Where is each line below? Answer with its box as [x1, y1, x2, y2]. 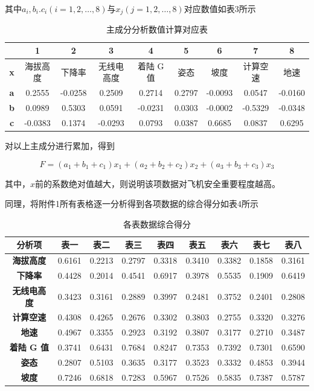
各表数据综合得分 [123, 217, 191, 230]
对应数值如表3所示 [184, 2, 256, 14]
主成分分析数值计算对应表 [106, 23, 208, 36]
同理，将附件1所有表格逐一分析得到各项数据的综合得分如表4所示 [5, 197, 258, 210]
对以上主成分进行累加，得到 [5, 139, 115, 152]
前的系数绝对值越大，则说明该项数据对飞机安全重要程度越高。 [35, 177, 281, 189]
